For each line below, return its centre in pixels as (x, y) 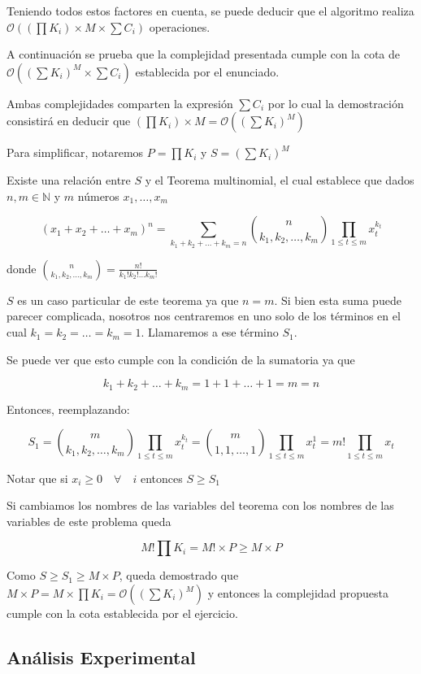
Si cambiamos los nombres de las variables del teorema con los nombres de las (200, 505)
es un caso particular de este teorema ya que (128, 300)
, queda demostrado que (179, 575)
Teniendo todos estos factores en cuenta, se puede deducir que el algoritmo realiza (210, 11)
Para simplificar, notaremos (75, 152)
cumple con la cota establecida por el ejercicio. (122, 613)
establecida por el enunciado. (207, 71)
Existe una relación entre (69, 179)
